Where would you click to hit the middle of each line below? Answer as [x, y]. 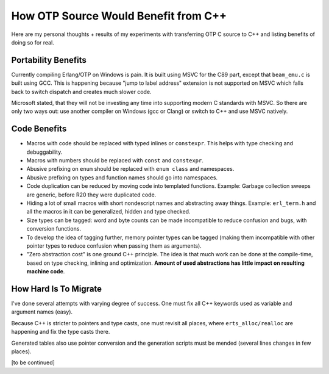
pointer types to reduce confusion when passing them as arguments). [114, 246]
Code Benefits [39, 129]
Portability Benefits [49, 60]
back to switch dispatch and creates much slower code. [81, 92]
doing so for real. [33, 42]
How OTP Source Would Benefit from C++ [119, 16]
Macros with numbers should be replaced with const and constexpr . [115, 160]
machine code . [46, 272]
